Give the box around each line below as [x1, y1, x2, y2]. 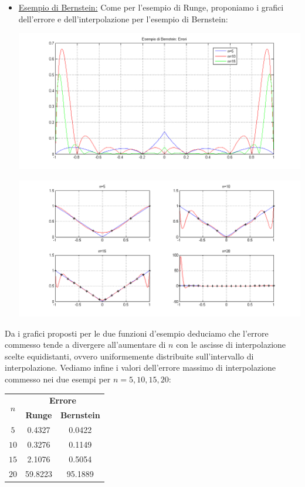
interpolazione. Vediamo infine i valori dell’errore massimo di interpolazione [5, 361, 276, 374]
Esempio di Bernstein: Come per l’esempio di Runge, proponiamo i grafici [18, 1, 284, 13]
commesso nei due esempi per [5, 373, 111, 385]
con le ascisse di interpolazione [176, 338, 286, 351]
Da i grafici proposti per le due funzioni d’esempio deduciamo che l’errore [5, 327, 269, 339]
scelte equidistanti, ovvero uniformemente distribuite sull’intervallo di [5, 350, 254, 362]
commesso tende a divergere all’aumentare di [5, 338, 166, 351]
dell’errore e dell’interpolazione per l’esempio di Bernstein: [18, 12, 228, 25]
